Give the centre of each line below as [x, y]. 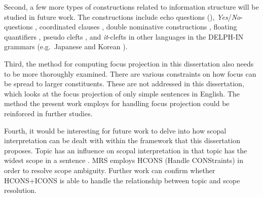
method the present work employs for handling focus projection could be [117, 103]
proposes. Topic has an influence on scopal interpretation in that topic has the [126, 150]
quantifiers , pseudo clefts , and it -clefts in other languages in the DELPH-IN [124, 36]
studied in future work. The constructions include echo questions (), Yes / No [122, 17]
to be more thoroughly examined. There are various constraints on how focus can [130, 73]
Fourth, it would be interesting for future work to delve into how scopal [115, 130]
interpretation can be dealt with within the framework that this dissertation [122, 140]
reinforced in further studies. [48, 113]
